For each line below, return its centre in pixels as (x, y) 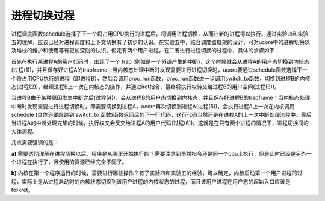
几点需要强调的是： (35, 143)
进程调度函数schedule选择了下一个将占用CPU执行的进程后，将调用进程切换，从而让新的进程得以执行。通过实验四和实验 (160, 34)
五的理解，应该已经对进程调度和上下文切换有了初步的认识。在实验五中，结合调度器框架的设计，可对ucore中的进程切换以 (160, 42)
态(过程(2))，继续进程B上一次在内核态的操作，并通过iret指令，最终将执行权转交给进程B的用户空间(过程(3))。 (145, 87)
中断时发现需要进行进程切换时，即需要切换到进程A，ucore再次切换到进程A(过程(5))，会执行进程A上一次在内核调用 (153, 106)
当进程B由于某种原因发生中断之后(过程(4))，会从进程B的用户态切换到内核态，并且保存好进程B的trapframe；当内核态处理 (160, 98)
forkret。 (22, 190)
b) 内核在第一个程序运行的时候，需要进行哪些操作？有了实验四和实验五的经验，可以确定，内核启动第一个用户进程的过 (157, 173)
